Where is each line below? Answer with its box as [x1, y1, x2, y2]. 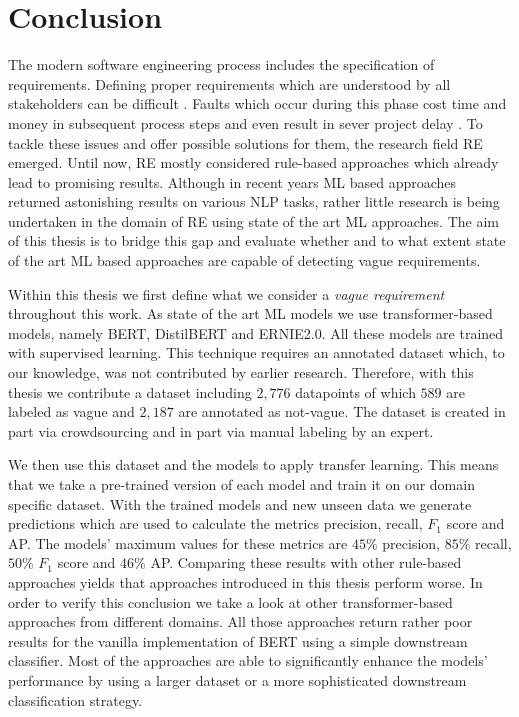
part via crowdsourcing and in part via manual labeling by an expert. [8, 420, 434, 441]
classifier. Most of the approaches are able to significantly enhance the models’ [8, 650, 488, 671]
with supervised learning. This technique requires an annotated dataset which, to [8, 342, 505, 363]
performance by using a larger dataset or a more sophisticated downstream [8, 669, 467, 690]
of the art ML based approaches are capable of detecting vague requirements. [8, 250, 481, 271]
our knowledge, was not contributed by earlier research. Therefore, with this [8, 362, 474, 383]
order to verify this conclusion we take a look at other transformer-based [8, 591, 453, 612]
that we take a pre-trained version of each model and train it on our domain [8, 474, 475, 494]
